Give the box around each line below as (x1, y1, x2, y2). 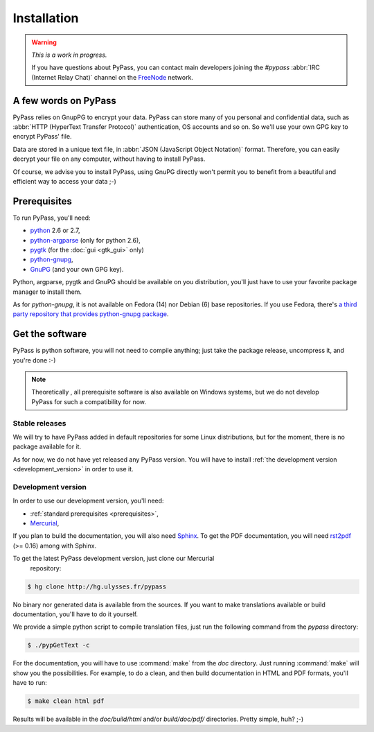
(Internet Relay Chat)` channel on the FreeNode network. (31, 73, 194, 81)
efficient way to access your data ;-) (12, 177, 117, 185)
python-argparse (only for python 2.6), (30, 236, 141, 244)
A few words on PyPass (12, 94, 117, 107)
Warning (31, 38, 57, 46)
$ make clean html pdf (27, 697, 105, 705)
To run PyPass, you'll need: (12, 214, 91, 222)
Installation (12, 10, 79, 26)
